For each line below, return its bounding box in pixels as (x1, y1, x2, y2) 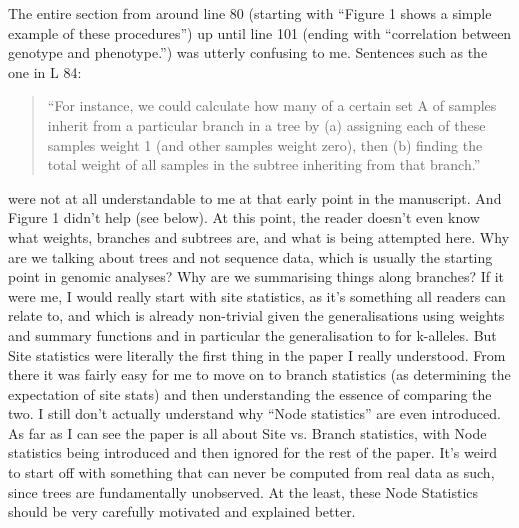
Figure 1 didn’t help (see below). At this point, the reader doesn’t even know (8, 207, 480, 228)
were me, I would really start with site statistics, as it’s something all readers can (8, 285, 506, 306)
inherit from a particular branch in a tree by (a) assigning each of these (47, 114, 486, 135)
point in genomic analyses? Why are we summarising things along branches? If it (8, 266, 505, 287)
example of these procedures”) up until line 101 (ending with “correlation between (8, 22, 512, 43)
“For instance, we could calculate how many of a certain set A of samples (47, 95, 497, 116)
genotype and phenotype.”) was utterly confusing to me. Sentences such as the (8, 42, 488, 63)
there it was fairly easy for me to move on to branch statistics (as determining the (8, 364, 511, 385)
